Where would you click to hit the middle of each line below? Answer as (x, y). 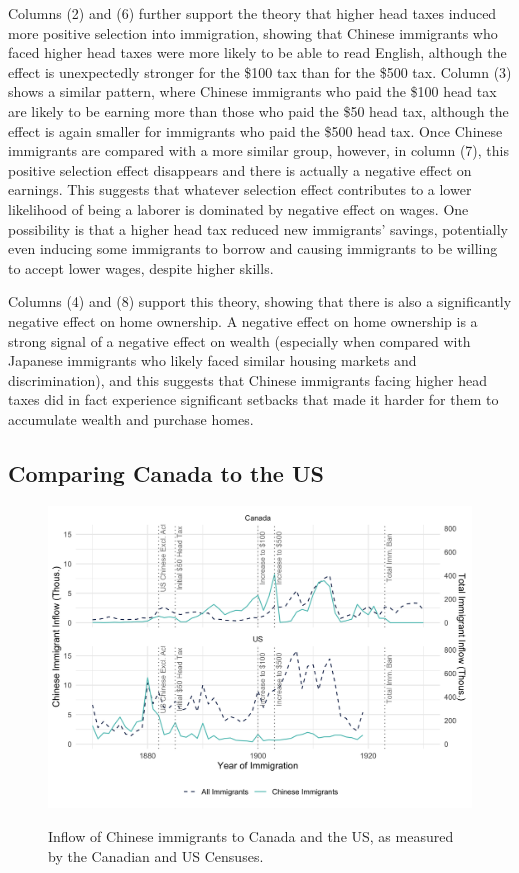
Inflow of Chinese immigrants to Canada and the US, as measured (251, 835)
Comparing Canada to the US (166, 472)
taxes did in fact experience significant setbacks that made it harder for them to (253, 399)
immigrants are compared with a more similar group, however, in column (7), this (258, 150)
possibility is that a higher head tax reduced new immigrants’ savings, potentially (258, 228)
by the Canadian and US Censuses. (156, 855)
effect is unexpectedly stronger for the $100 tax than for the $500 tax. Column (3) (260, 71)
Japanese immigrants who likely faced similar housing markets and (212, 360)
